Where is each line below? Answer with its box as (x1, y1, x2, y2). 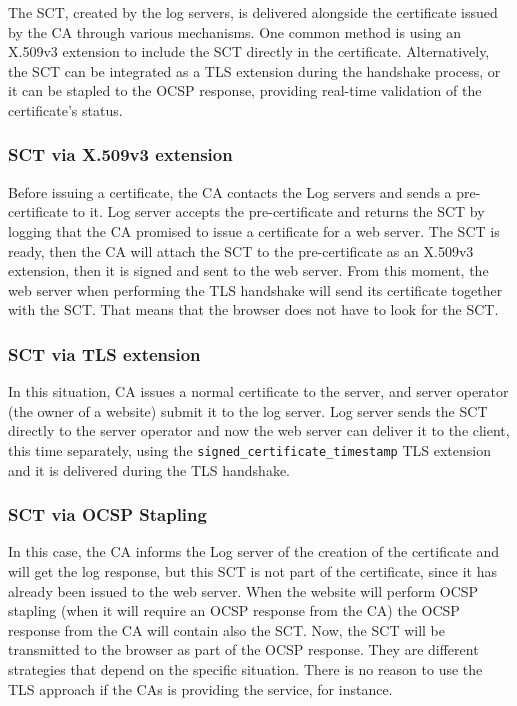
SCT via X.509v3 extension (8, 142, 233, 167)
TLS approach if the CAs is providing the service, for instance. (8, 678, 393, 699)
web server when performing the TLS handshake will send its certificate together (8, 279, 503, 300)
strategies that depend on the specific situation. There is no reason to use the (8, 658, 483, 679)
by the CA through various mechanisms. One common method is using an (8, 21, 462, 42)
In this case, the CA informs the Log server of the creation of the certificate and (8, 541, 500, 562)
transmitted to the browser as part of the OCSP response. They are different (8, 639, 479, 660)
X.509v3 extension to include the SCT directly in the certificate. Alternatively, (8, 41, 490, 62)
